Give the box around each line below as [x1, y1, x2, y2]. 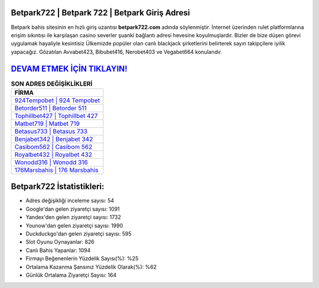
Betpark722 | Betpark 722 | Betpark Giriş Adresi [11, 8, 190, 18]
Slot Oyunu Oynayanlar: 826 [25, 238, 95, 246]
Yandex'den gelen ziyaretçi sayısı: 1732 [25, 214, 121, 221]
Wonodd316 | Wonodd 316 [14, 158, 88, 166]
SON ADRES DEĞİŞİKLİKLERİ [11, 80, 93, 88]
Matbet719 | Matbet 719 [14, 119, 80, 127]
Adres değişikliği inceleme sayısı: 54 [25, 197, 115, 204]
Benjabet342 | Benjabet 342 [14, 135, 93, 143]
